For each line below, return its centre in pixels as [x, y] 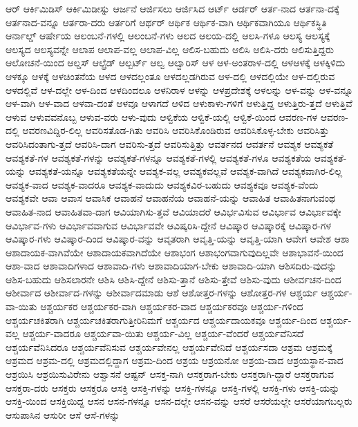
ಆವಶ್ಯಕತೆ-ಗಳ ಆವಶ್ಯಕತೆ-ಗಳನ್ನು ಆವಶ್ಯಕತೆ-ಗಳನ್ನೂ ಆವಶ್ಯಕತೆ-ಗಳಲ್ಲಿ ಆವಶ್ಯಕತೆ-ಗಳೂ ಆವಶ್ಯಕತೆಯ [158, 157]
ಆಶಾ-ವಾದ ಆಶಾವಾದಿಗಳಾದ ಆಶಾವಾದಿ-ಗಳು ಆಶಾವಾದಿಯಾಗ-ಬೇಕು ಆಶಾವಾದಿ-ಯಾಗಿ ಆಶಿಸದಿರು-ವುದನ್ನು [171, 266]
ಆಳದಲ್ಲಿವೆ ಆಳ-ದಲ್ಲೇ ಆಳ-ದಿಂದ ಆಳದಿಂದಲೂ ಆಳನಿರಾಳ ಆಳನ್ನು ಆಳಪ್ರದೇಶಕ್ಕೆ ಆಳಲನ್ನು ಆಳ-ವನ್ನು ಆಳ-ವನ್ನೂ [179, 89]
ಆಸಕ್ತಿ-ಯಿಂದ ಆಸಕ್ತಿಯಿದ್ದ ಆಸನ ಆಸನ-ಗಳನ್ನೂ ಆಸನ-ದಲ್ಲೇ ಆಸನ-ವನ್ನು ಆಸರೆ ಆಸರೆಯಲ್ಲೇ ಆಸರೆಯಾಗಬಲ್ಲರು [179, 401]
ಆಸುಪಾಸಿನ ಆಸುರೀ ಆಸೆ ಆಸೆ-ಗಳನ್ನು [63, 414]
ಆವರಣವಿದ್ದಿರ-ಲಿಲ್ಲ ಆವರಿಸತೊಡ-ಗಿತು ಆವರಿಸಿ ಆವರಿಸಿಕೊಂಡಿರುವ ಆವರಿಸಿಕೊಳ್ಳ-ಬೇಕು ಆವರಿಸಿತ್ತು [176, 130]
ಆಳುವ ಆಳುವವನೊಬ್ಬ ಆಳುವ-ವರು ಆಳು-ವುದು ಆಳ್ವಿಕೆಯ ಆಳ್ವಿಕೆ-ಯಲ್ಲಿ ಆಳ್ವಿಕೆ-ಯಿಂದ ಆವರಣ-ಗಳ [162, 116]
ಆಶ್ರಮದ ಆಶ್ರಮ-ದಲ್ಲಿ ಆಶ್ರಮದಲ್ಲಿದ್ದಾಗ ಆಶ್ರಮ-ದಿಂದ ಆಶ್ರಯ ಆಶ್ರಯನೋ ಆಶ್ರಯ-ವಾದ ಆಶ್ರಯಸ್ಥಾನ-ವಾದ [175, 360]
